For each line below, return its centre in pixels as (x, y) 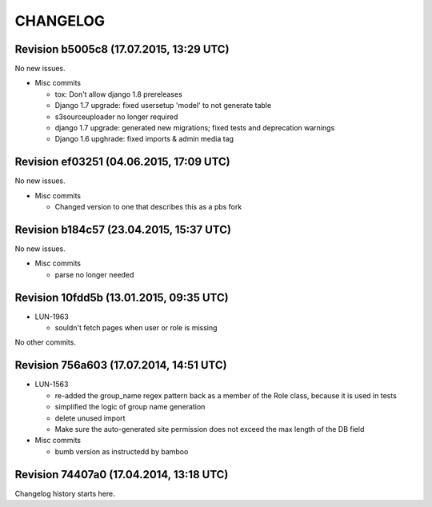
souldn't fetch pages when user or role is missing (136, 328)
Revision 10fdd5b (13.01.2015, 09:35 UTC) (122, 297)
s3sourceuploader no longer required (116, 117)
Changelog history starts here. (65, 493)
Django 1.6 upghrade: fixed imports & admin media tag (144, 139)
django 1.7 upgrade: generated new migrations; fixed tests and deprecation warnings (195, 128)
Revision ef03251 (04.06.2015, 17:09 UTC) (123, 162)
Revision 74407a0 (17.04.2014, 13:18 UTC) (122, 475)
